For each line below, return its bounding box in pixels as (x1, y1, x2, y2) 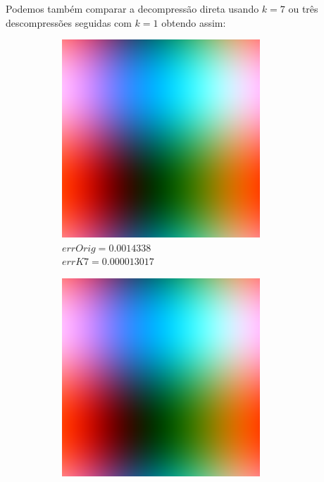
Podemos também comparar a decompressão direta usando (6, 1, 259, 16)
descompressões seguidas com (6, 15, 132, 30)
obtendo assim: (161, 15, 226, 30)
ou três (288, 1, 318, 16)
